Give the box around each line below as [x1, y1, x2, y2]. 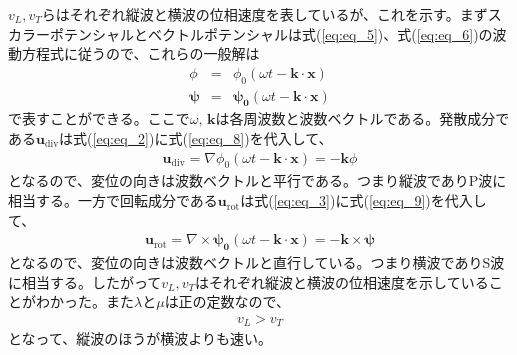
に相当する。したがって [8, 271, 162, 292]
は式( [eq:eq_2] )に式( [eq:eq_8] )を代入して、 [59, 128, 333, 149]
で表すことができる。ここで [8, 108, 190, 129]
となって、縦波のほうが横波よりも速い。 [8, 328, 272, 349]
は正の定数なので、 [164, 291, 291, 312]
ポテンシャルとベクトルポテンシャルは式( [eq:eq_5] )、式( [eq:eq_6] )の [49, 23, 493, 44]
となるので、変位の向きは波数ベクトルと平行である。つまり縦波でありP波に [8, 170, 507, 191]
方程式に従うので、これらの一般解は [21, 43, 260, 64]
